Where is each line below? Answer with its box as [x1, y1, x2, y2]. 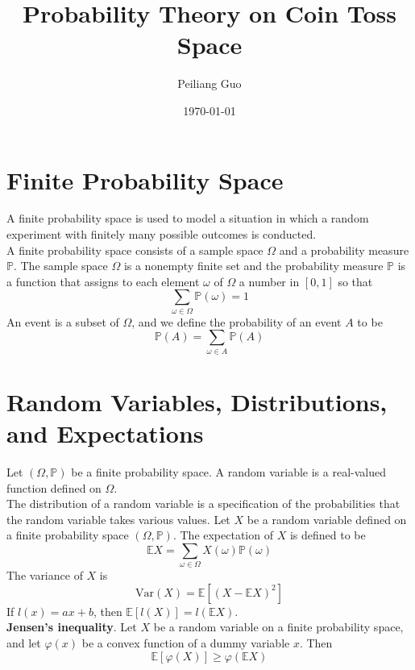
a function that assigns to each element [6, 273, 200, 289]
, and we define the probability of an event [131, 313, 342, 330]
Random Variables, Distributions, [6, 385, 388, 418]
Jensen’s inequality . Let [6, 618, 137, 635]
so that [338, 273, 373, 289]
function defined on [6, 479, 102, 496]
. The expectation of [172, 526, 273, 543]
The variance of [6, 567, 83, 584]
